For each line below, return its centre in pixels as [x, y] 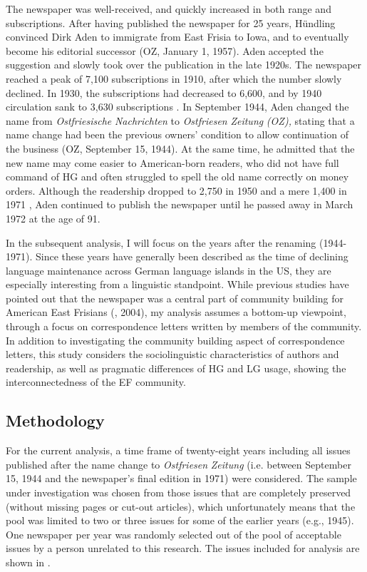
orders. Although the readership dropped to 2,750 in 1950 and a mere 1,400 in [176, 190]
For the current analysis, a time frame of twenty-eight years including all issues [178, 450]
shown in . [28, 562]
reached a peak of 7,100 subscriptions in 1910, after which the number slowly [174, 78]
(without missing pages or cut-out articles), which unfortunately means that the [181, 506]
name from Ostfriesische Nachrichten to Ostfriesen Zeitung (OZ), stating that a [180, 120]
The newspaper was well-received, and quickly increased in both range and [169, 9]
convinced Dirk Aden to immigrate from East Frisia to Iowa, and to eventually [177, 37]
